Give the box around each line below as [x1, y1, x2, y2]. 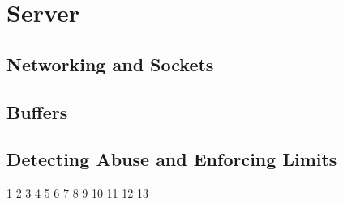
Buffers [6, 99, 68, 124]
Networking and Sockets [6, 51, 214, 76]
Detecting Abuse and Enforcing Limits [6, 147, 337, 172]
